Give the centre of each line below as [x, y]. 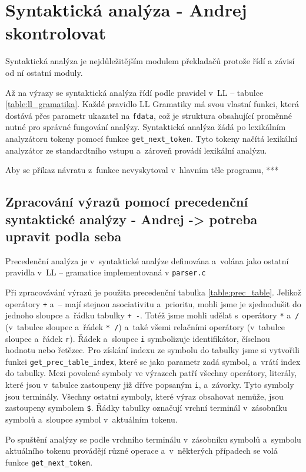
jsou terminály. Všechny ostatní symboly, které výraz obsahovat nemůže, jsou [144, 396]
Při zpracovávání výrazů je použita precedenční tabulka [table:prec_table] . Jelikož [154, 292]
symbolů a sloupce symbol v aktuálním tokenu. [92, 419]
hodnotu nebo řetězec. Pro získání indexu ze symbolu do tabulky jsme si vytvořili [152, 350]
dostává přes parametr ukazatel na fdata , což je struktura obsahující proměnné [149, 115]
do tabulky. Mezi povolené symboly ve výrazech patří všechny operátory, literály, [151, 373]
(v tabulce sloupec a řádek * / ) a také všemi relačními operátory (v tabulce [145, 326]
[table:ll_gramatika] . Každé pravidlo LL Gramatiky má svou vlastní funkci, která [152, 104]
